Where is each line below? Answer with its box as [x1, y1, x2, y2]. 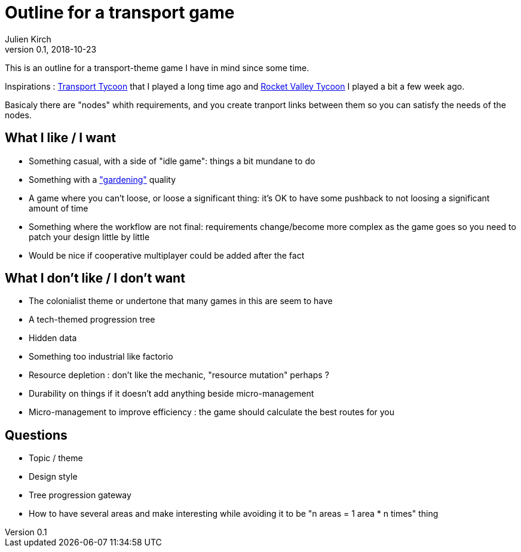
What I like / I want [5, 130, 116, 146]
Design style [29, 471, 78, 482]
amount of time [29, 203, 88, 213]
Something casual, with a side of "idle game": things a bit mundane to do [29, 155, 315, 166]
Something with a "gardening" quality [29, 174, 176, 185]
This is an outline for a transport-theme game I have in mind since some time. [5, 62, 309, 73]
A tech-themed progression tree [29, 314, 155, 325]
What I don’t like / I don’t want [5, 271, 185, 286]
